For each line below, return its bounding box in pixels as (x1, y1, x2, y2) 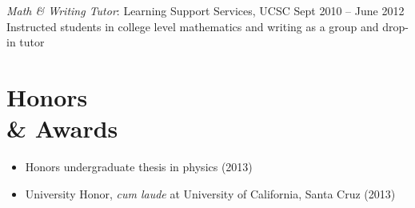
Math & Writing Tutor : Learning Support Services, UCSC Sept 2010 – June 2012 (6, 2, 405, 18)
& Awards (6, 112, 118, 145)
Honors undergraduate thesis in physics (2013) (25, 158, 253, 175)
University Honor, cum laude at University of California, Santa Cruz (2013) (25, 185, 396, 202)
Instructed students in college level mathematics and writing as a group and (6, 18, 379, 34)
